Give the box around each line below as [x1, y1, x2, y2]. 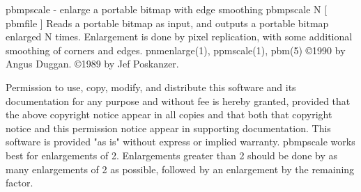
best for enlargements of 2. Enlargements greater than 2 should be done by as [6, 147, 337, 162]
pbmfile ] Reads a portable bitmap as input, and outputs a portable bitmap [6, 15, 329, 30]
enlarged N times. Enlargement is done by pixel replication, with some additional [6, 29, 353, 44]
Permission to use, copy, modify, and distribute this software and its [6, 79, 296, 94]
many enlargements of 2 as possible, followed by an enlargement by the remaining [6, 161, 355, 176]
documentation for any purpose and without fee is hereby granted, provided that [6, 93, 351, 108]
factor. [6, 175, 33, 190]
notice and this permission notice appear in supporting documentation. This [6, 120, 331, 135]
